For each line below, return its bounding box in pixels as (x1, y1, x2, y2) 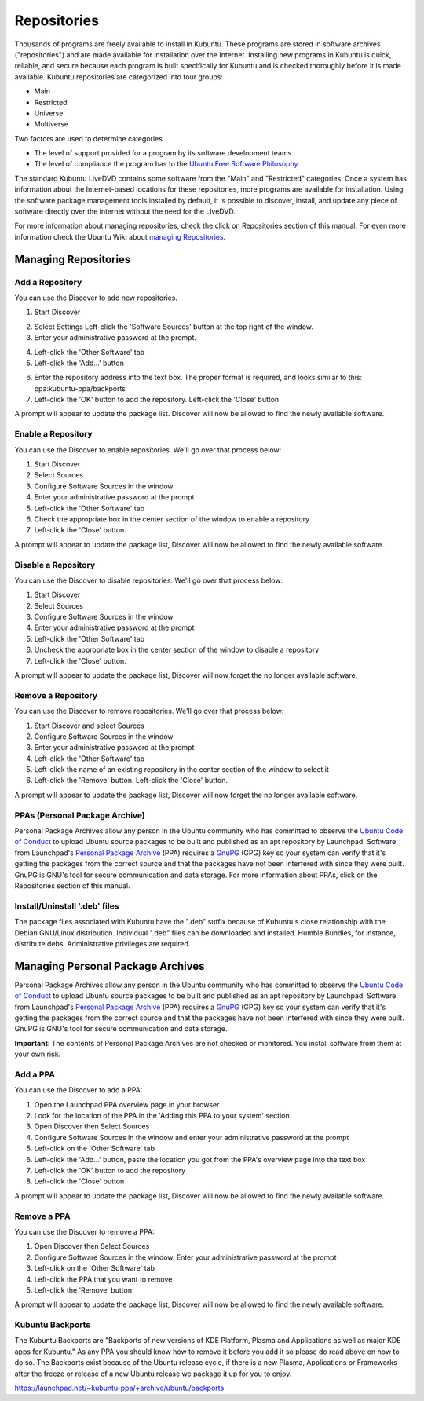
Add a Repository (14, 276, 82, 287)
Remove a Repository (14, 690, 98, 700)
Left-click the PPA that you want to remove (34, 1275, 173, 1284)
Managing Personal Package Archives (14, 959, 205, 973)
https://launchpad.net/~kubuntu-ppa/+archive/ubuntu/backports (14, 1383, 225, 1392)
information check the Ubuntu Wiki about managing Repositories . (14, 232, 226, 241)
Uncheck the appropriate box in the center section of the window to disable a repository (34, 645, 320, 655)
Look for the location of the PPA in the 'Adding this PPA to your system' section (34, 1111, 290, 1121)
